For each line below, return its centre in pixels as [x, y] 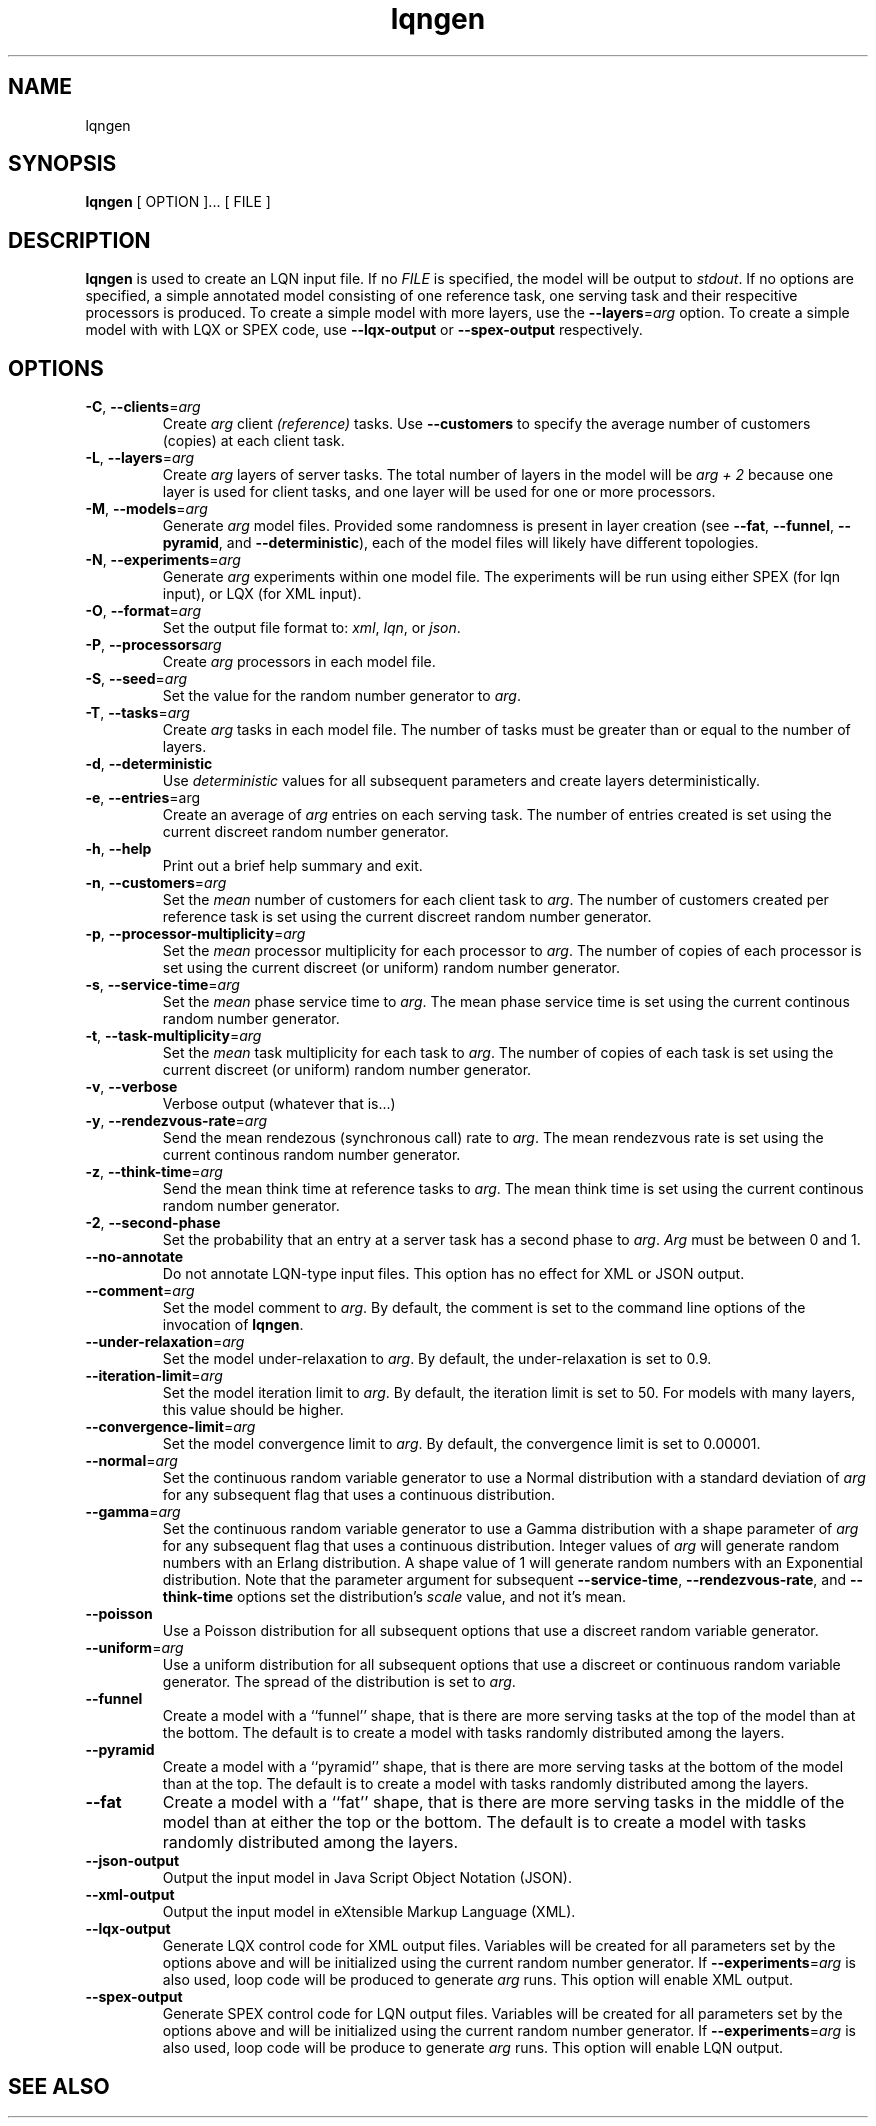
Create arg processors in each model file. [299, 662]
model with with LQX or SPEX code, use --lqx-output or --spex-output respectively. [364, 330]
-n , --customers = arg [156, 883]
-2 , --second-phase [153, 1223]
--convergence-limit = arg [170, 1427]
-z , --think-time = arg [154, 1172]
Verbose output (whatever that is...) [279, 1104]
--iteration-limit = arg [154, 1376]
